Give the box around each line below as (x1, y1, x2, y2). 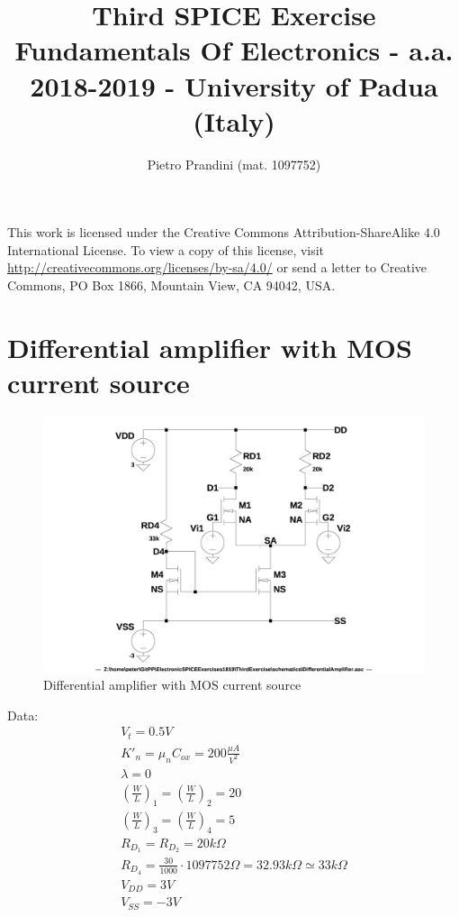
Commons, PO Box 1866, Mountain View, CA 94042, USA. (7, 276, 336, 295)
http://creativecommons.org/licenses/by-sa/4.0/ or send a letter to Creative (7, 258, 427, 277)
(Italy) (193, 102, 275, 139)
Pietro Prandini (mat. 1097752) (147, 154, 321, 173)
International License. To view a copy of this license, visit (7, 240, 325, 259)
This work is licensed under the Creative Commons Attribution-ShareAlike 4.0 (7, 223, 440, 242)
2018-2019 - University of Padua (30, 67, 438, 104)
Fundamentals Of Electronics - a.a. (14, 32, 454, 69)
